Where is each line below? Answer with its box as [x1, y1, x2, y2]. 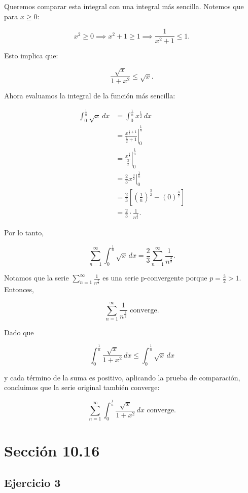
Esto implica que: [4, 50, 58, 61]
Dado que [4, 327, 34, 337]
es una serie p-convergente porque [102, 272, 207, 283]
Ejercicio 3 [4, 475, 61, 490]
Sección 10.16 [4, 440, 100, 461]
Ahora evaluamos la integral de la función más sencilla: [4, 90, 175, 101]
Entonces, [4, 284, 34, 295]
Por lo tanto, [4, 227, 44, 238]
